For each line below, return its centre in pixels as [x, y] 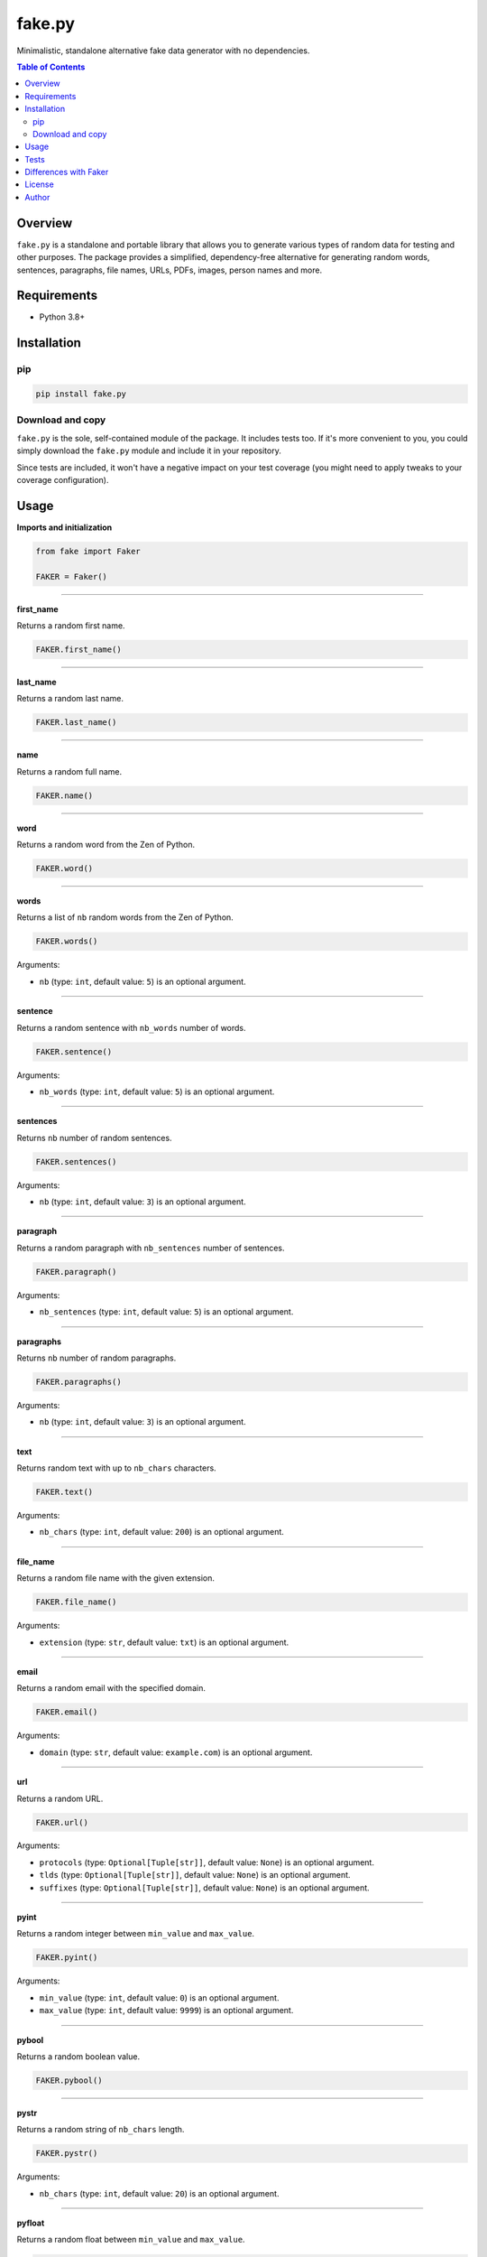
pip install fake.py [81, 394]
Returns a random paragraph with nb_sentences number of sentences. [151, 1248]
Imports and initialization [64, 527]
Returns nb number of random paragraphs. [96, 1358]
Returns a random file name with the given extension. [116, 1578]
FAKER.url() [62, 1822]
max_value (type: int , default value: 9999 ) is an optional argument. [166, 2011]
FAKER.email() [67, 1712]
